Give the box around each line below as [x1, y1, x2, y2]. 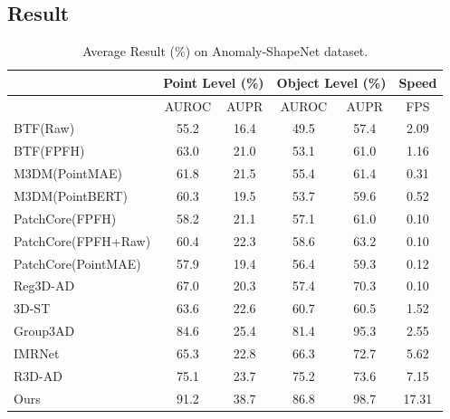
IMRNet [14, 343, 60, 362]
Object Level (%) [276, 72, 387, 91]
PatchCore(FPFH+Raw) [14, 231, 151, 250]
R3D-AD [14, 366, 62, 385]
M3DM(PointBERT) [14, 186, 128, 205]
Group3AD [14, 321, 75, 340]
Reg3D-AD [14, 276, 75, 295]
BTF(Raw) [14, 119, 75, 138]
